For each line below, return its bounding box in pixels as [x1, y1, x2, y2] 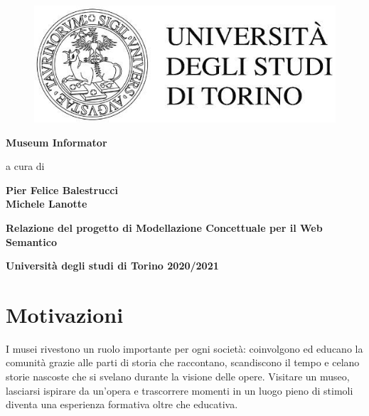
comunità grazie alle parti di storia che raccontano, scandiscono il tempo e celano [6, 355, 360, 370]
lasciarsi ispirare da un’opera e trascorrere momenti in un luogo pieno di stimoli [6, 383, 353, 398]
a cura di [6, 159, 45, 174]
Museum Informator [6, 134, 107, 149]
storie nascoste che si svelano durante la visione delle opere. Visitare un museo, [6, 369, 350, 384]
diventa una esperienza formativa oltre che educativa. [6, 397, 238, 412]
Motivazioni [6, 299, 124, 329]
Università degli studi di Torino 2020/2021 [6, 258, 219, 273]
